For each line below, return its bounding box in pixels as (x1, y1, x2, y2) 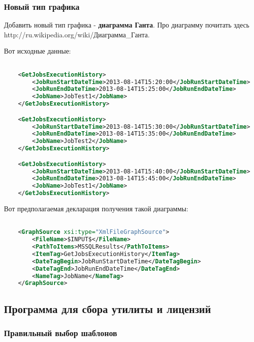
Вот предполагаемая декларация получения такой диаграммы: (4, 203, 189, 214)
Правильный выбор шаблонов (4, 327, 117, 339)
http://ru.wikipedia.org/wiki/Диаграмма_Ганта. (4, 29, 150, 39)
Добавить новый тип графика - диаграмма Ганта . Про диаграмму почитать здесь (4, 20, 250, 30)
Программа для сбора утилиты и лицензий (4, 301, 211, 316)
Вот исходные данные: (4, 46, 71, 56)
